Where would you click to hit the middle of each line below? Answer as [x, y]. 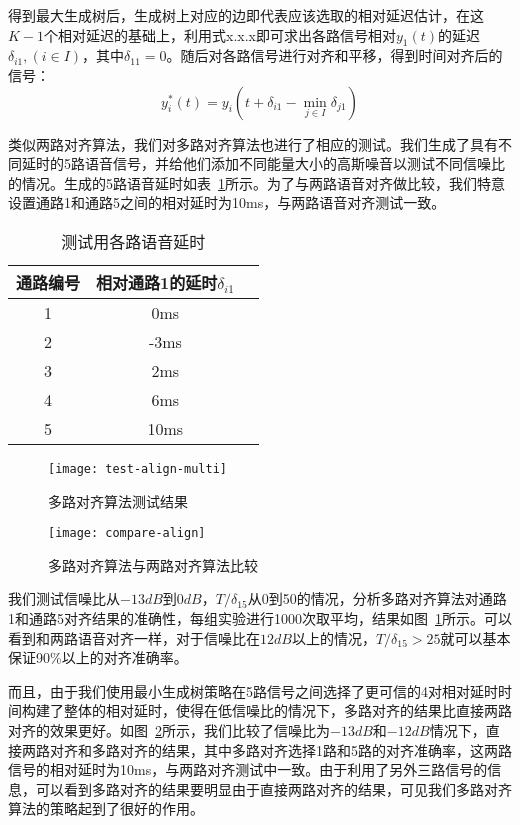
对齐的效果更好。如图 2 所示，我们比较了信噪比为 [169, 730]
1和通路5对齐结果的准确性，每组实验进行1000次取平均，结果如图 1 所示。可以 [260, 618]
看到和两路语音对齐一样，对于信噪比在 [134, 637]
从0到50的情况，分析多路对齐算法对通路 [377, 598]
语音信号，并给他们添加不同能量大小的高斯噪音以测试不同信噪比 [294, 163]
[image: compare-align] [127, 533]
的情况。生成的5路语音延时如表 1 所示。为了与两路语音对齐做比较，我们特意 [256, 182]
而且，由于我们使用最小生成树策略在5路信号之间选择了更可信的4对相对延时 [253, 690]
